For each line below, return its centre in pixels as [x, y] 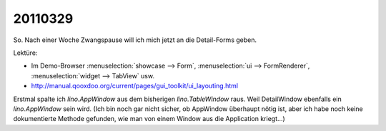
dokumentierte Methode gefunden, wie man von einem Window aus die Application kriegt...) [149, 119]
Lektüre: [25, 53]
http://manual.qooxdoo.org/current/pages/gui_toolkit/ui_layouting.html [135, 86]
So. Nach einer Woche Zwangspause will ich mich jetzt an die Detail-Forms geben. [135, 40]
